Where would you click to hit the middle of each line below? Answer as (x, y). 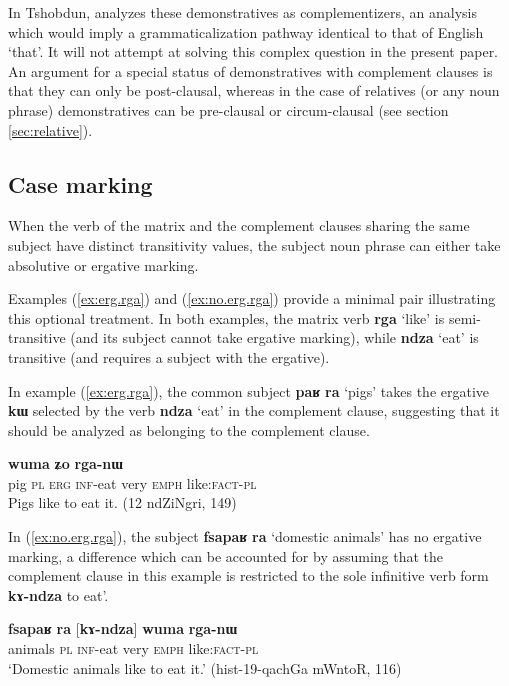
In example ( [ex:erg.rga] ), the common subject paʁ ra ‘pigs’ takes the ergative (249, 390)
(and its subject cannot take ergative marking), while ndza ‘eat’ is (274, 337)
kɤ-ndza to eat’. (58, 594)
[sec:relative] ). (50, 129)
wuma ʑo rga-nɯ (65, 463)
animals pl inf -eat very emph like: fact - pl (133, 648)
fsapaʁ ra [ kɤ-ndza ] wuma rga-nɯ (123, 628)
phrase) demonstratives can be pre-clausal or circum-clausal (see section (228, 109)
